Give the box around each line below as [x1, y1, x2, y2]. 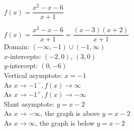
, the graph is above [40, 108, 100, 118]
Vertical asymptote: [4, 70, 62, 80]
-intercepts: [8, 51, 41, 61]
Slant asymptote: [4, 98, 55, 109]
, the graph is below [35, 118, 95, 128]
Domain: [4, 41, 29, 52]
